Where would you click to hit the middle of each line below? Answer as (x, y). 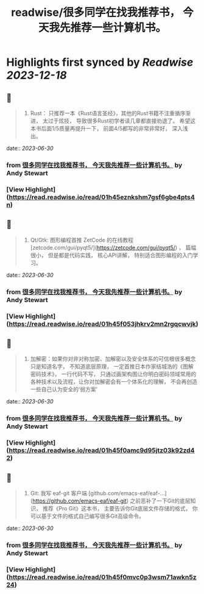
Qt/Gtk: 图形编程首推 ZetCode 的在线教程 (82, 240)
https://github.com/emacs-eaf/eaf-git (79, 501)
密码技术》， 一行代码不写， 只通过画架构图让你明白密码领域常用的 (113, 374)
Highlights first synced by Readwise (100, 62)
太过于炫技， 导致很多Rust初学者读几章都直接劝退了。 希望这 (119, 121)
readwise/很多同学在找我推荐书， (96, 12)
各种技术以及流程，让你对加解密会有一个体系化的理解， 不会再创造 (114, 382)
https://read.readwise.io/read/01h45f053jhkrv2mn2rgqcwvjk (102, 324)
